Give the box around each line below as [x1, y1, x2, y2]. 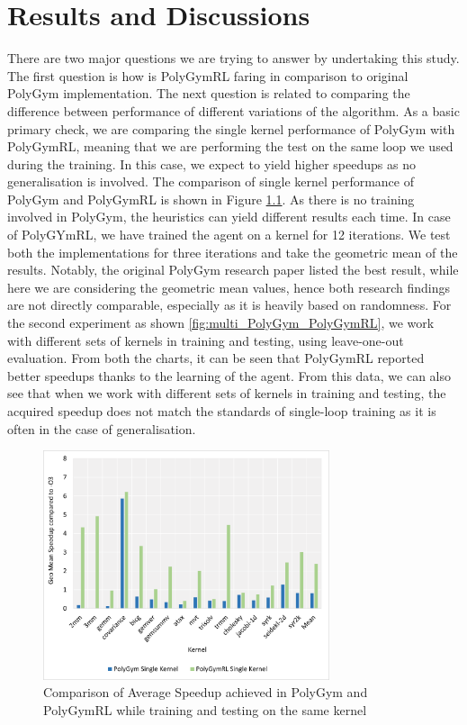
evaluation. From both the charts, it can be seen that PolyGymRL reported [7, 349, 425, 367]
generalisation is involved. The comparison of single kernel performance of [7, 172, 415, 191]
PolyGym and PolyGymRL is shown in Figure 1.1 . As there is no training [7, 189, 415, 208]
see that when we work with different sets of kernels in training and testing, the [7, 384, 446, 403]
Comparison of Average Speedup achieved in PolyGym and [43, 683, 368, 702]
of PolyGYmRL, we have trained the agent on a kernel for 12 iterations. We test [7, 225, 451, 244]
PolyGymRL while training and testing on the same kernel [43, 700, 367, 719]
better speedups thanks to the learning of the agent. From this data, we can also [7, 366, 452, 385]
